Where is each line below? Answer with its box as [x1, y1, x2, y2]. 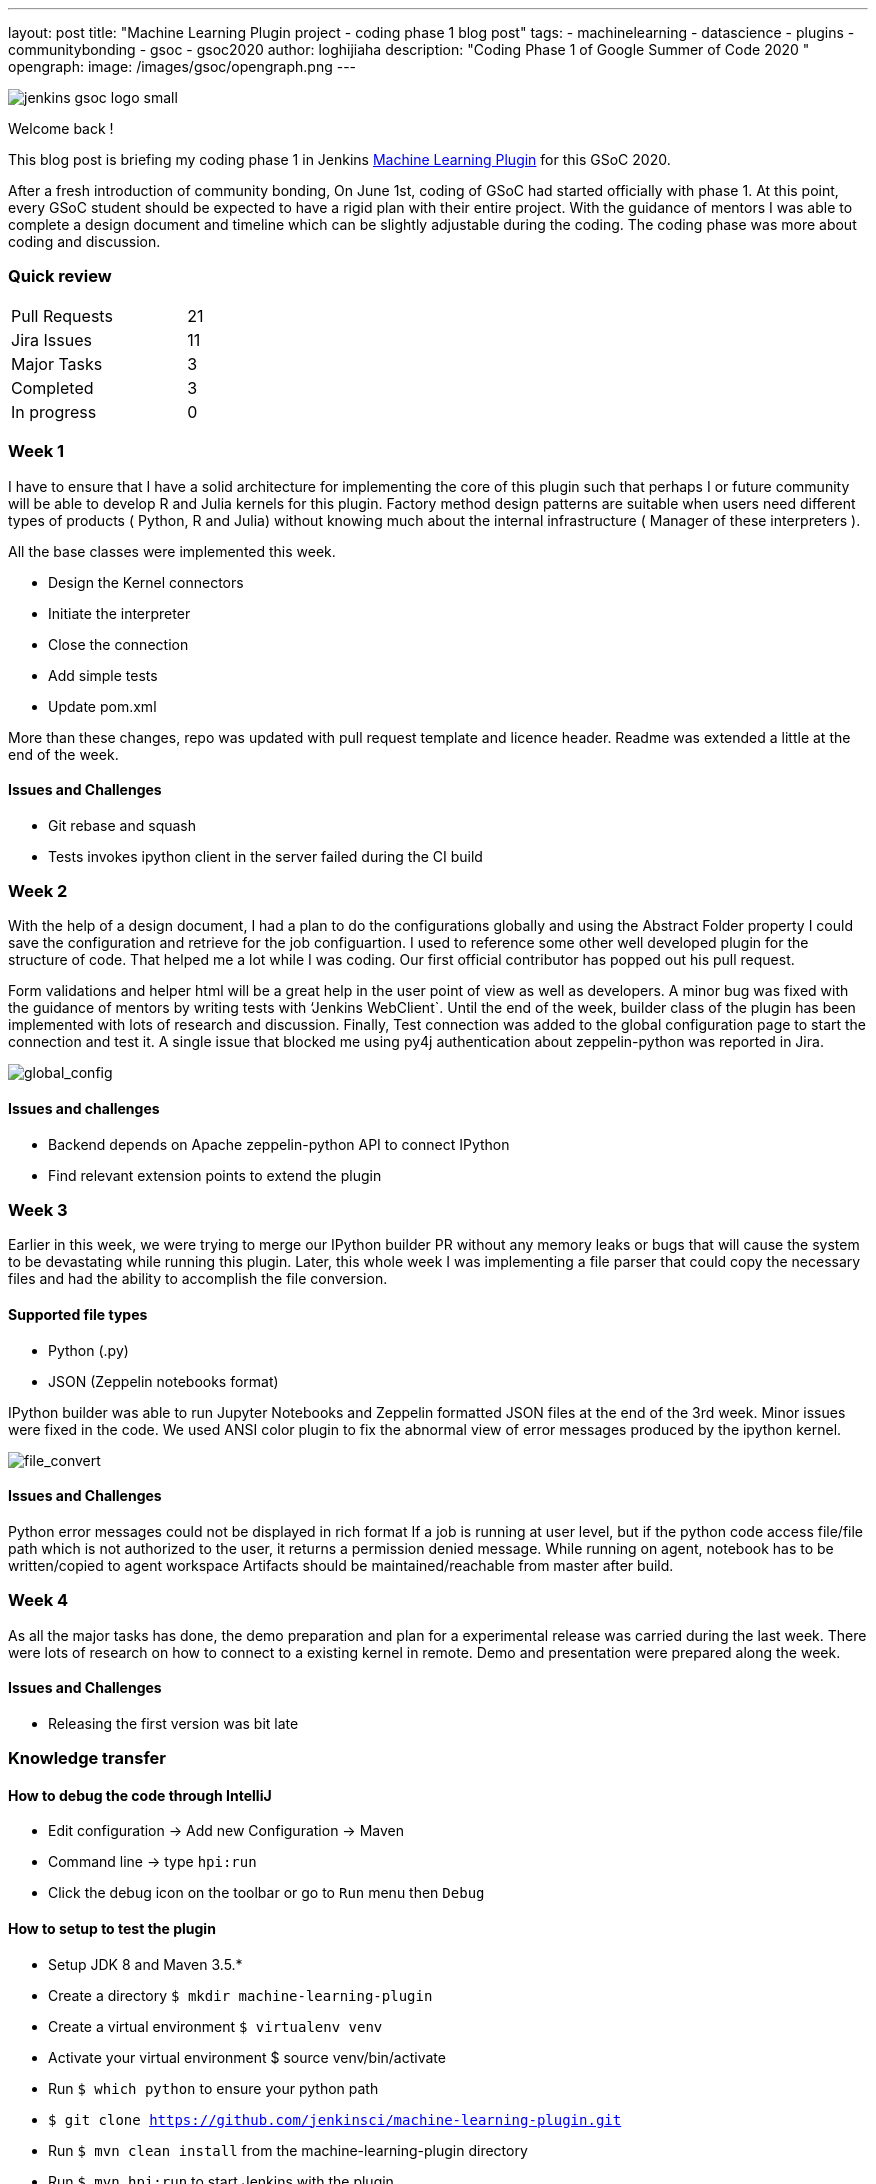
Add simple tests [48, 666, 158, 684]
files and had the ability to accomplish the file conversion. [8, 1270, 388, 1288]
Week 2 [8, 881, 68, 902]
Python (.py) [48, 1341, 129, 1359]
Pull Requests [11, 305, 113, 326]
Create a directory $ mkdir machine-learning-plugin [48, 1986, 433, 2004]
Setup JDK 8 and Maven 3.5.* [48, 1955, 243, 1973]
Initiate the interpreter [48, 604, 191, 622]
